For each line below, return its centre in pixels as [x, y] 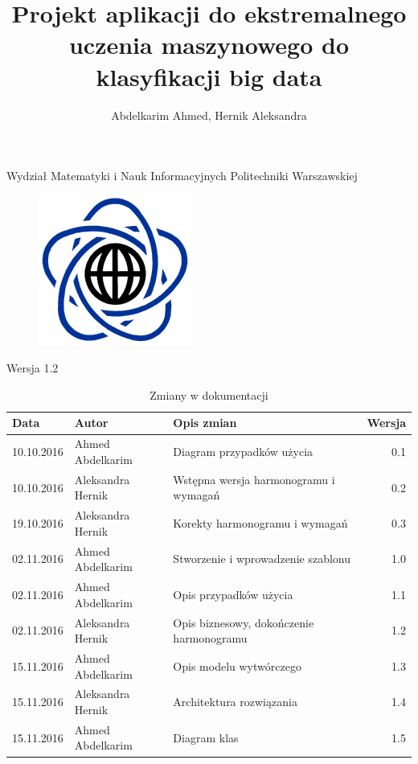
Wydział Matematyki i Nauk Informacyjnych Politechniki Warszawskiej [182, 176]
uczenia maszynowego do [209, 45]
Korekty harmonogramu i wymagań [260, 522]
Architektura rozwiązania [235, 702]
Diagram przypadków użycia [243, 452]
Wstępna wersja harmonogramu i [254, 479]
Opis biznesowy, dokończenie [244, 622]
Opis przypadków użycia [233, 594]
